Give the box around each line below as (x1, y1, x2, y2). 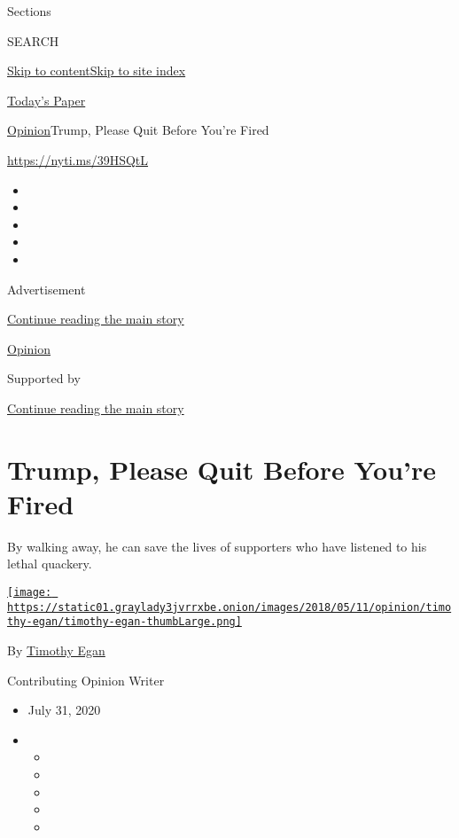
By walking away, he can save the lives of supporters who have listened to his (7, 536, 427, 555)
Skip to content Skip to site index (7, 61, 186, 80)
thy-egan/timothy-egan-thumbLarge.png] (7, 615, 242, 629)
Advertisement (7, 279, 86, 298)
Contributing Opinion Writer (7, 670, 165, 689)
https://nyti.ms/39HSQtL (7, 150, 149, 168)
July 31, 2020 (27, 701, 101, 719)
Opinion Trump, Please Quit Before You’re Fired (7, 121, 269, 139)
